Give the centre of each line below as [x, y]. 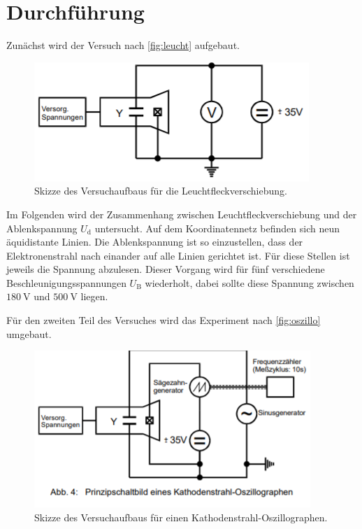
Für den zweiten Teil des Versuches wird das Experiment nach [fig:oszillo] [164, 320]
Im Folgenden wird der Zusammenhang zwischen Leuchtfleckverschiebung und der [182, 214]
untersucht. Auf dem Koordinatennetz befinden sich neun [217, 228]
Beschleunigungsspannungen [66, 282]
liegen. [94, 296]
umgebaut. [29, 333]
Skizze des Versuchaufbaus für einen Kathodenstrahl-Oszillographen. [181, 517]
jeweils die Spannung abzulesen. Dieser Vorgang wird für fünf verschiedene [166, 269]
